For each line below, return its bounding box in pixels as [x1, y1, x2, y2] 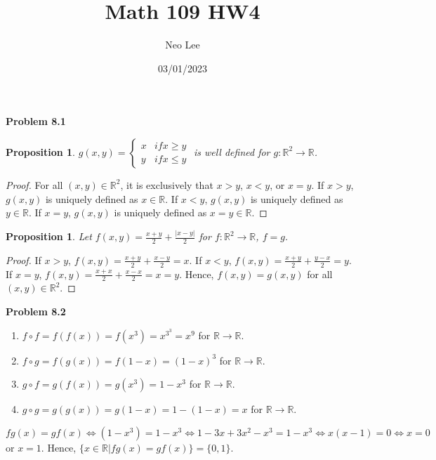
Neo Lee [165, 37, 200, 52]
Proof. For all [6, 177, 63, 192]
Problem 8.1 [6, 114, 66, 129]
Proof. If [6, 252, 41, 267]
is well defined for [193, 144, 270, 159]
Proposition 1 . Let [6, 229, 92, 243]
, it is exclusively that [120, 177, 213, 192]
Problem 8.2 [6, 304, 66, 319]
